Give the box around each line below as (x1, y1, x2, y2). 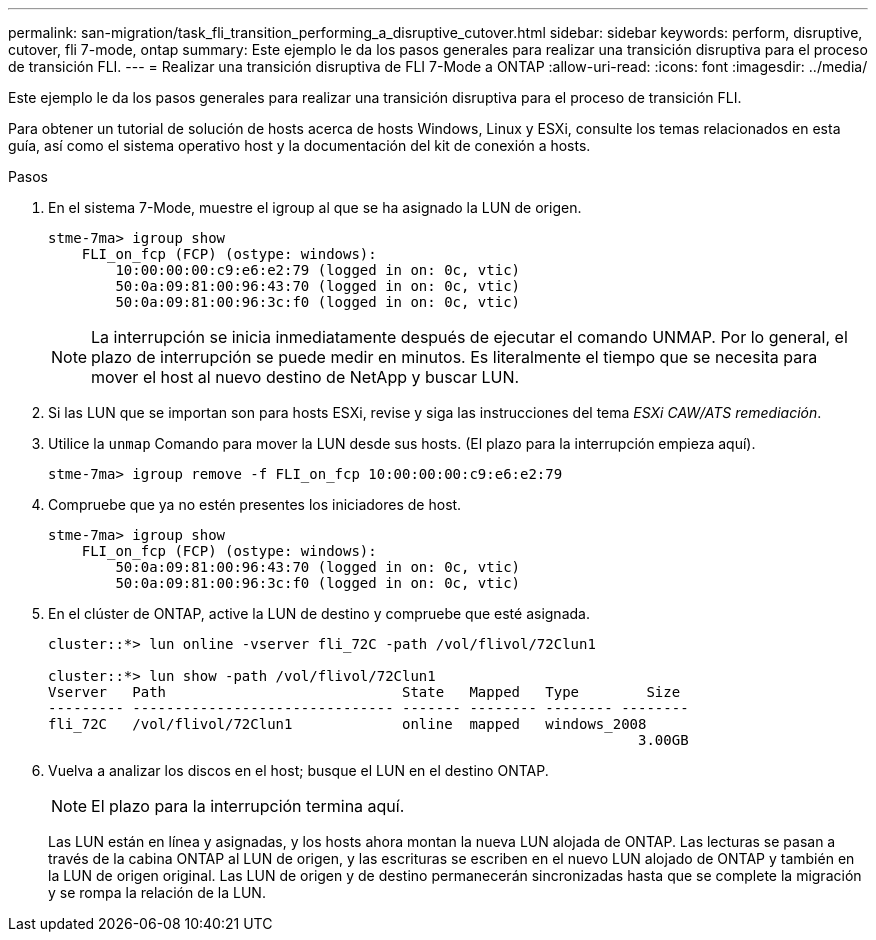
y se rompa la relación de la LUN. (48, 884, 266, 901)
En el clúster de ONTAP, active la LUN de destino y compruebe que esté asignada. (48, 605, 590, 622)
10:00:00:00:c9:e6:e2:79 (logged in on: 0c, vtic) (115, 262, 521, 278)
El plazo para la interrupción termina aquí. (91, 796, 405, 816)
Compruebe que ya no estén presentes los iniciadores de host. (48, 496, 462, 513)
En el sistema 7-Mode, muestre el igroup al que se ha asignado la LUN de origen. (48, 199, 582, 216)
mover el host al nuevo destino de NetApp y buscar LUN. (91, 367, 520, 387)
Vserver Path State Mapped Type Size (48, 684, 681, 700)
